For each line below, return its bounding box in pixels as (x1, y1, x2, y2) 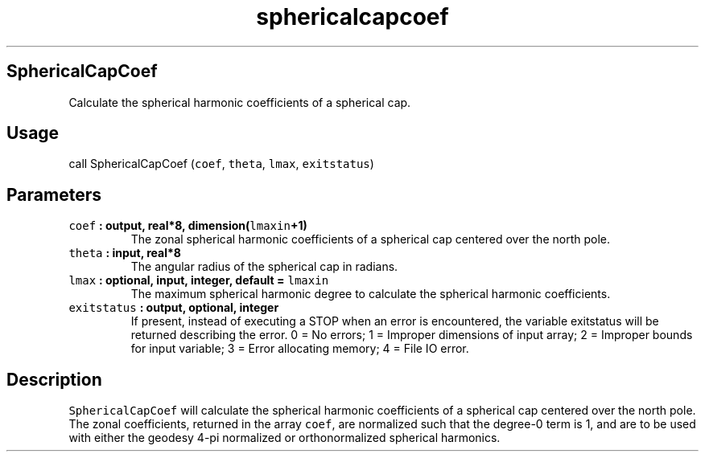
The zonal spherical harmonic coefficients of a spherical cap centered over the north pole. (130, 232, 610, 247)
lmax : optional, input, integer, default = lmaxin (68, 273, 329, 288)
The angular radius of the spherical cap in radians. (130, 260, 398, 274)
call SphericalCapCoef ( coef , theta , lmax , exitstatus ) (68, 157, 374, 171)
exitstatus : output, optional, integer (68, 301, 279, 315)
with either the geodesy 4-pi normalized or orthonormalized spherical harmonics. (68, 431, 501, 445)
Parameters (6, 184, 101, 205)
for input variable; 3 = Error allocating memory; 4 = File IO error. (130, 341, 469, 356)
